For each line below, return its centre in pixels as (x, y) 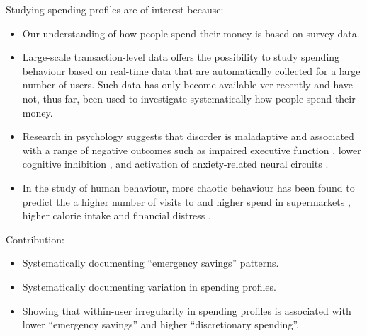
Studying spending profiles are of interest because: (115, 9)
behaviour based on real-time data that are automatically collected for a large (191, 70)
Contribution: (35, 239)
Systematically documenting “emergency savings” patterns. (151, 263)
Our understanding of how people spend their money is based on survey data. (191, 33)
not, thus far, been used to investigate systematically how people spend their (189, 98)
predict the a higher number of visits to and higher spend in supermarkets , (186, 201)
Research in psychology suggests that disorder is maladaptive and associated (188, 136)
